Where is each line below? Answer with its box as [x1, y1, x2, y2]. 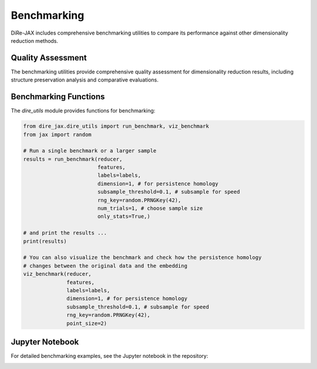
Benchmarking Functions [11, 92, 105, 102]
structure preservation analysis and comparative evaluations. [11, 76, 158, 83]
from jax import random [23, 131, 92, 138]
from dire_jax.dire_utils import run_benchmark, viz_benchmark [23, 123, 210, 130]
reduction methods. [11, 37, 59, 44]
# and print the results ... [23, 229, 107, 236]
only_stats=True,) [97, 213, 151, 220]
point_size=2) [66, 320, 107, 327]
